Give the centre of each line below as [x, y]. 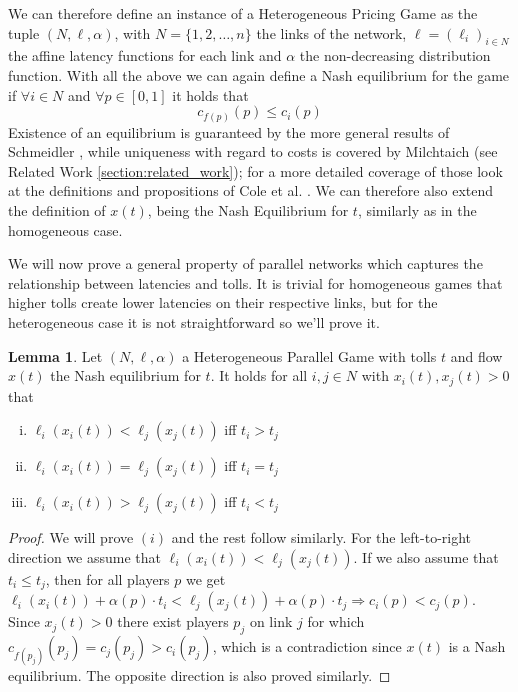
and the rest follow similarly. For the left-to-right [321, 537]
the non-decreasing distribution [395, 55]
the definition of [57, 210]
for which [336, 621]
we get [205, 578]
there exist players [173, 621]
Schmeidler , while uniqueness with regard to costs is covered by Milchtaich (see [253, 151]
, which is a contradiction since [307, 646]
